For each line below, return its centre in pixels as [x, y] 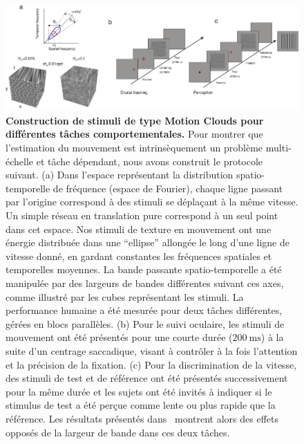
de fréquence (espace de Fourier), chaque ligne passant [168, 188]
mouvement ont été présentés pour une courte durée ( [119, 337]
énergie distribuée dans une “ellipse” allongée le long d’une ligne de [148, 242]
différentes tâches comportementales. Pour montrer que [134, 134]
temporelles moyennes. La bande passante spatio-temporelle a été [144, 269]
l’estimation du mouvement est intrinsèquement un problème [134, 148]
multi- [278, 148]
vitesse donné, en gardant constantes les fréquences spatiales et [139, 256]
